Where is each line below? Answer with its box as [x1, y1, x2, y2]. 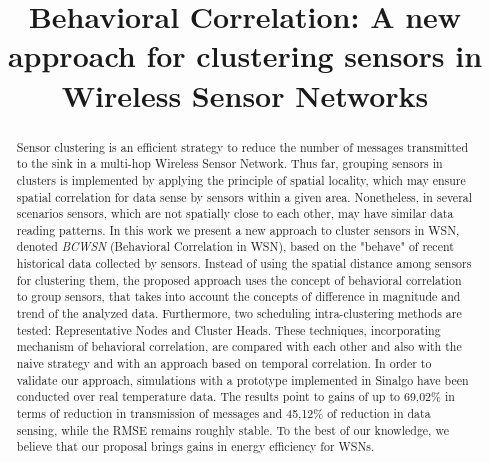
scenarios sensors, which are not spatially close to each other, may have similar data [16, 205, 454, 222]
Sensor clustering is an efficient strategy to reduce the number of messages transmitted [16, 138, 468, 155]
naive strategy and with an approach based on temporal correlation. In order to [16, 355, 432, 372]
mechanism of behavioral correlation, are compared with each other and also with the [16, 338, 462, 355]
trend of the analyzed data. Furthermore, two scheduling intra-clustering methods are [16, 305, 462, 322]
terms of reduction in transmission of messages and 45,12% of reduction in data [16, 405, 431, 422]
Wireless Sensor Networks [61, 74, 429, 115]
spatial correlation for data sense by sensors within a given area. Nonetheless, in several [16, 188, 473, 205]
